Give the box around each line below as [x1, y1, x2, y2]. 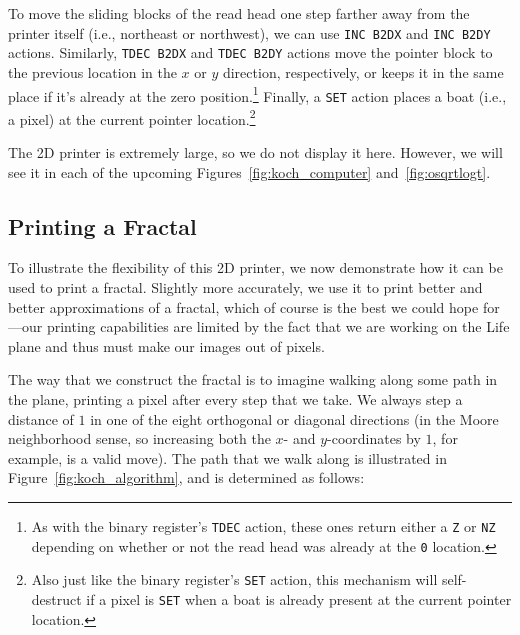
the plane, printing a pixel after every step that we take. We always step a [8, 389, 463, 410]
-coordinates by [327, 428, 421, 449]
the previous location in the [8, 61, 177, 82]
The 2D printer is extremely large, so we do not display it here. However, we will [8, 142, 503, 163]
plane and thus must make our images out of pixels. [8, 335, 325, 356]
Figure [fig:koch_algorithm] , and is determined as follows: [8, 467, 365, 488]
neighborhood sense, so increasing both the [8, 428, 271, 449]
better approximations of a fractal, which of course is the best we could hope [8, 296, 479, 317]
